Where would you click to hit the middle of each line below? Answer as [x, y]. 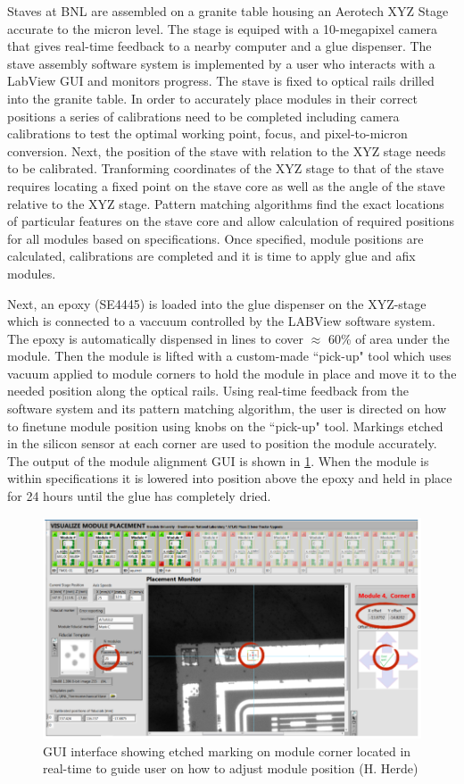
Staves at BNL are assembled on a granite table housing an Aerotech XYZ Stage [228, 11]
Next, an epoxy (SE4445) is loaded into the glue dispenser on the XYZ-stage [217, 303]
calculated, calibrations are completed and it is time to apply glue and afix [211, 256]
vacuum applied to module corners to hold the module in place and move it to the [232, 373]
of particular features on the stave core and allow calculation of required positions [231, 221]
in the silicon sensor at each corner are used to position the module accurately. [222, 443]
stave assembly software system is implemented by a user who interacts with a [221, 63]
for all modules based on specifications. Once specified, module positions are [215, 238]
